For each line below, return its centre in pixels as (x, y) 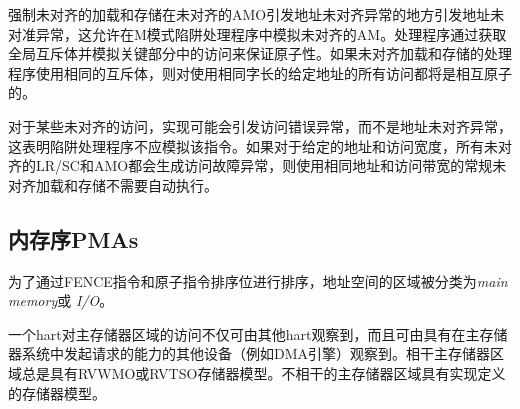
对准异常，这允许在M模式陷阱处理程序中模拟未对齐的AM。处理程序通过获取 (257, 33)
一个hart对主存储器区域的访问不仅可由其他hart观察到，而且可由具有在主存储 (258, 333)
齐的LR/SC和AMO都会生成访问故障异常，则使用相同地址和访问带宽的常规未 (257, 165)
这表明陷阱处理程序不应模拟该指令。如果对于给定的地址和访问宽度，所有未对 (260, 145)
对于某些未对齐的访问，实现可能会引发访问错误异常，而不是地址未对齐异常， (260, 125)
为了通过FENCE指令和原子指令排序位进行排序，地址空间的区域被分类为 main (258, 280)
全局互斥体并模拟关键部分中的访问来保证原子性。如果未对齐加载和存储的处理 (260, 53)
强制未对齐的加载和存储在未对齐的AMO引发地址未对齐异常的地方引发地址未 (256, 14)
